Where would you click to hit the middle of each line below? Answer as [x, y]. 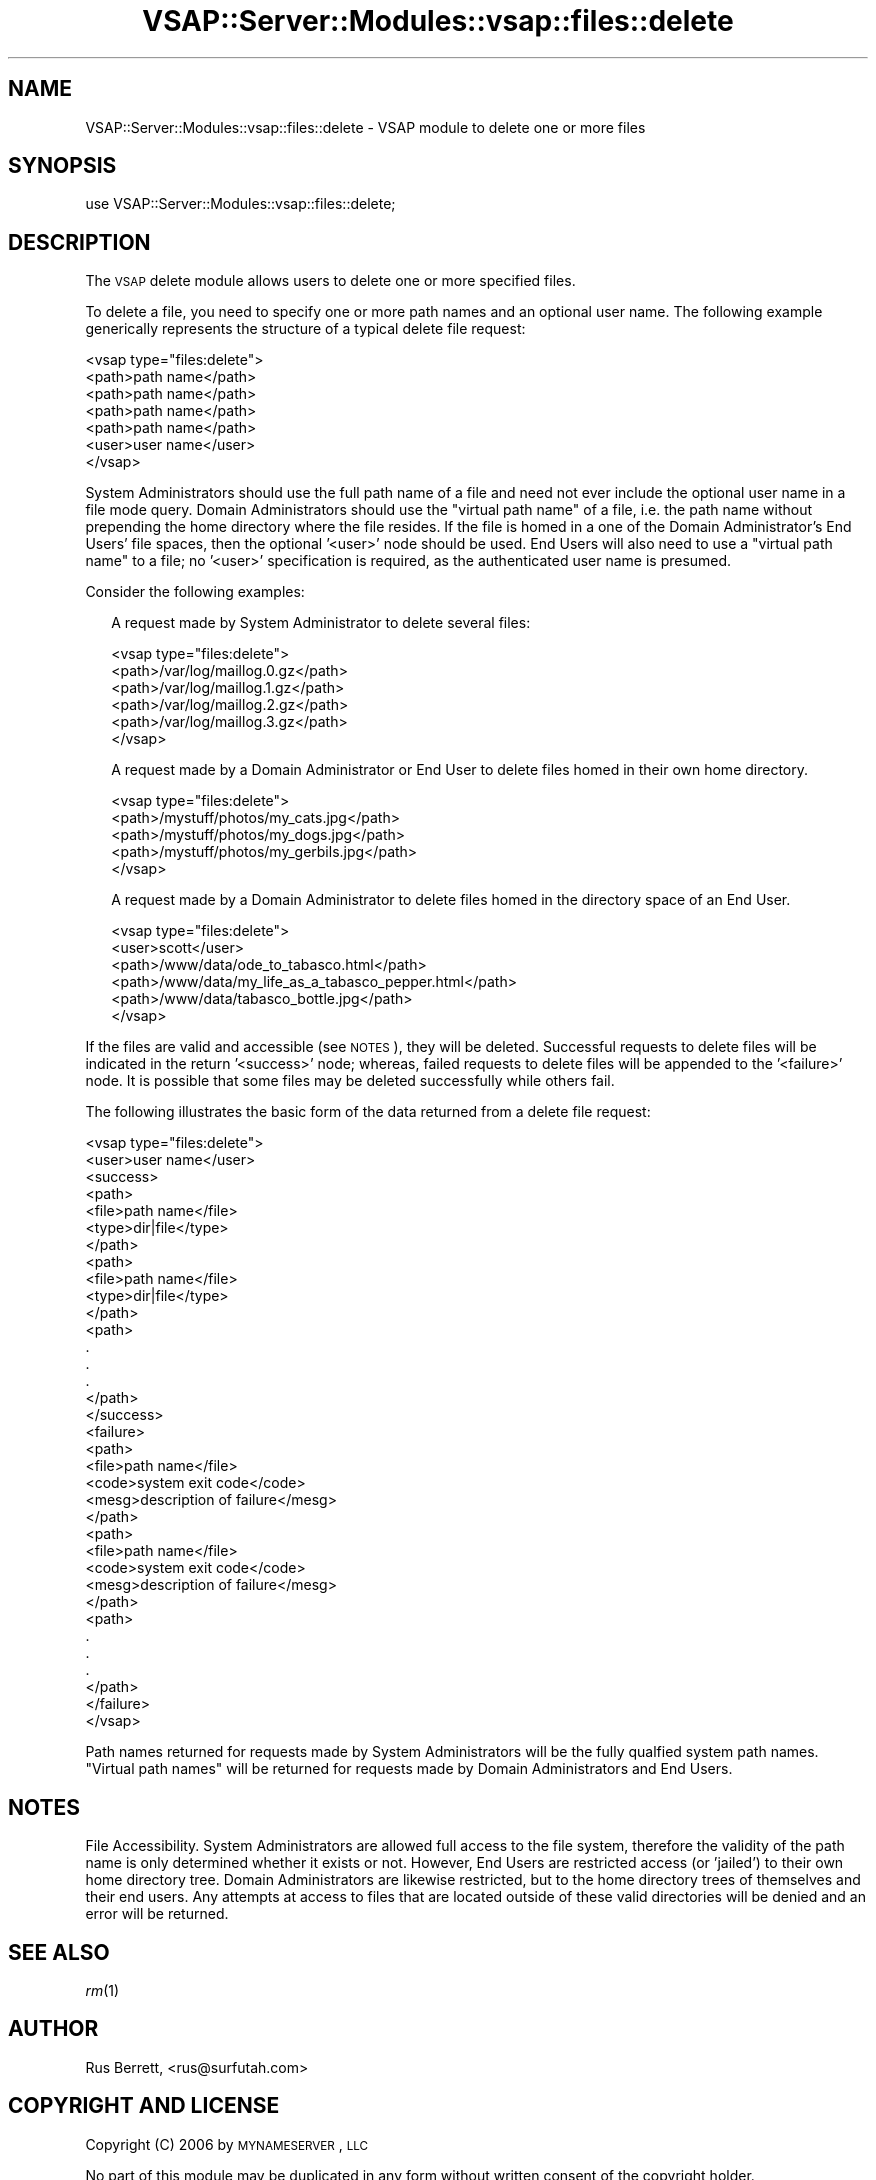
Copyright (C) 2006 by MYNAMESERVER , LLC [227, 2144]
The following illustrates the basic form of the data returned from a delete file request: [368, 1112]
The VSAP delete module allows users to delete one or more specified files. [330, 281]
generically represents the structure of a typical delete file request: [305, 329]
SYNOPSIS [62, 166]
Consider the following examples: [195, 592]
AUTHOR [53, 2029]
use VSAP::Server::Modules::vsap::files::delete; [240, 204]
